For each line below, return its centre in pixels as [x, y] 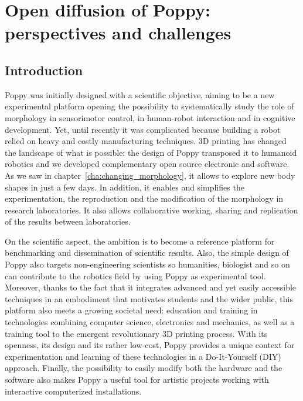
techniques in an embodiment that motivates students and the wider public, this [149, 298]
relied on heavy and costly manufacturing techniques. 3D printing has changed [146, 141]
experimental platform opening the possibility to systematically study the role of [149, 106]
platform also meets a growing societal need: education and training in [131, 310]
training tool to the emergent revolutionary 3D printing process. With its [136, 333]
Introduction [44, 70]
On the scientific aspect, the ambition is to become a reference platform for [140, 241]
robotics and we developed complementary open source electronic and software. [147, 164]
